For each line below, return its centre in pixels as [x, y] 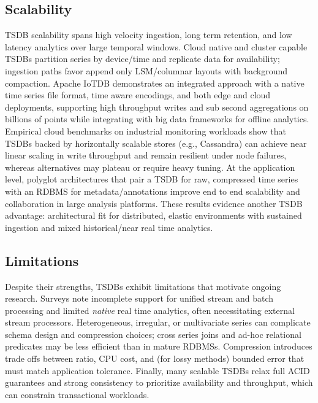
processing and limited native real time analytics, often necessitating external [150, 310]
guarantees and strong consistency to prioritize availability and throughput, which [159, 382]
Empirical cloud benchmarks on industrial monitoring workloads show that [146, 131]
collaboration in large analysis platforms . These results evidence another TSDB [154, 203]
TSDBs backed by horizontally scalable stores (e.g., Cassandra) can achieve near [156, 143]
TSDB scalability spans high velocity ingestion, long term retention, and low [149, 35]
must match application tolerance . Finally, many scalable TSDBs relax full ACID [157, 370]
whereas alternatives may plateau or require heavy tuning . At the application [150, 167]
